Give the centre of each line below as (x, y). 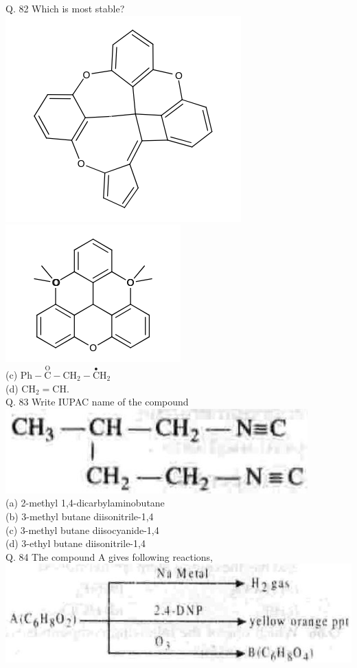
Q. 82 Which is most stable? (65, 8)
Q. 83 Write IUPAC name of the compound (97, 402)
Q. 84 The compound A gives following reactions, (109, 556)
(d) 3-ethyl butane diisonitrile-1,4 (76, 543)
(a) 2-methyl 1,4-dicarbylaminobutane (85, 503)
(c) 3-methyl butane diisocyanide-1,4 (82, 530)
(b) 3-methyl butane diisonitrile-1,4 (80, 516)
